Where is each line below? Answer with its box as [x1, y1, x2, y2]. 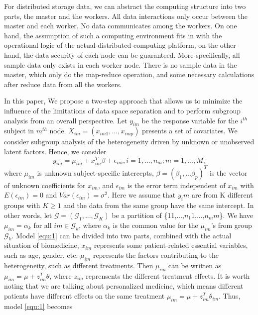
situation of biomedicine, [4, 240, 79, 250]
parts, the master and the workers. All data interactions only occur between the [4, 10, 248, 21]
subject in [4, 125, 34, 136]
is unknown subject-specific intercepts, [37, 167, 154, 178]
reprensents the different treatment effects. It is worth [86, 270, 250, 281]
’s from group [211, 219, 252, 230]
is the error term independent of [127, 180, 226, 190]
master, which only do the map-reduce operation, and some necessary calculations [4, 69, 255, 80]
